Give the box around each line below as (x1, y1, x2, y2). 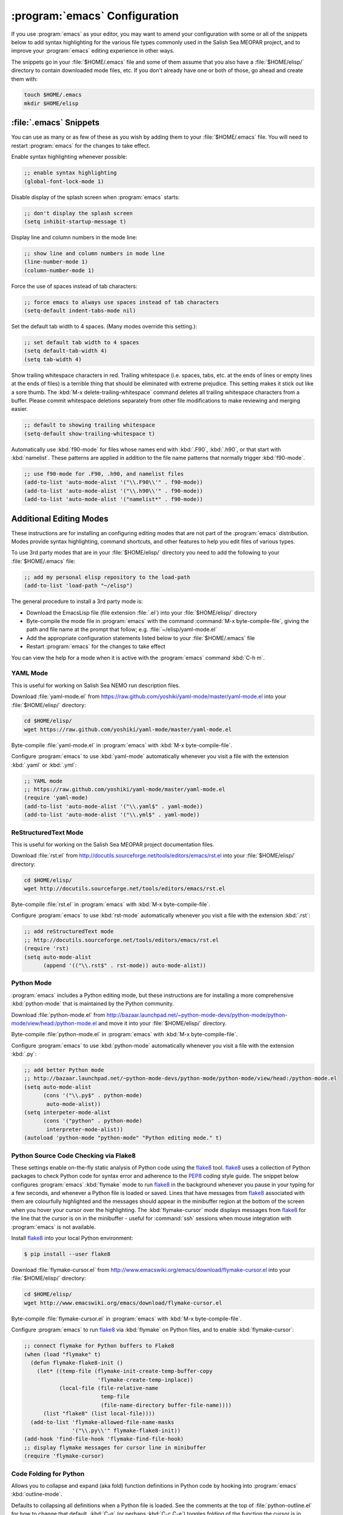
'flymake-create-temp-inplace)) (97, 1376, 194, 1383)
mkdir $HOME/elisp (24, 100, 79, 107)
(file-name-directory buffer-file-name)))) (100, 1402, 232, 1408)
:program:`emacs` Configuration (11, 9, 179, 22)
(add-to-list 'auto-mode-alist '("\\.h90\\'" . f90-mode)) (24, 487, 203, 494)
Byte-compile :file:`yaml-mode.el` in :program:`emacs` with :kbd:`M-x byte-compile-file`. (11, 741, 233, 748)
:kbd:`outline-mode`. (11, 1491, 63, 1498)
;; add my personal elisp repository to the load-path (24, 573, 190, 581)
